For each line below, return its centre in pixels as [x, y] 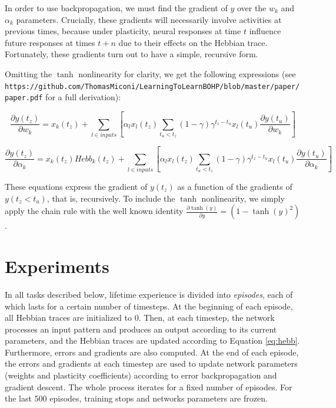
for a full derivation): [83, 97]
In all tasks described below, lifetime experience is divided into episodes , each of [149, 294]
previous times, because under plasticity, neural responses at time [123, 31]
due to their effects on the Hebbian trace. [193, 42]
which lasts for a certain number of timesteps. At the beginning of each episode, [149, 306]
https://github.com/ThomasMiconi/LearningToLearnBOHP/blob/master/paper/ [152, 86]
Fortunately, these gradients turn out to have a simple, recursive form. [132, 54]
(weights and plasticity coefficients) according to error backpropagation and [141, 375]
